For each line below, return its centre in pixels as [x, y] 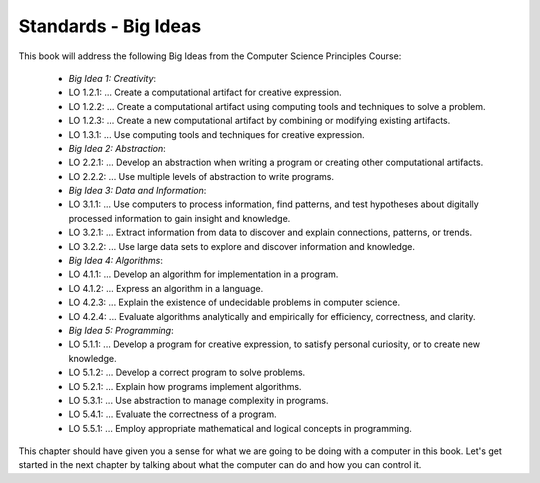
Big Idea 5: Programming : [121, 330]
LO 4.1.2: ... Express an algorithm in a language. [166, 288]
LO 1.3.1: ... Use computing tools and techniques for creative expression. [216, 134]
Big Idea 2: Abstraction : [117, 148]
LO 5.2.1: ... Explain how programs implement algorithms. [185, 386]
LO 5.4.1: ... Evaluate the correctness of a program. [172, 414]
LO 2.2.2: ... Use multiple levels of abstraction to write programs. [201, 176]
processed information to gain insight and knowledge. [179, 218]
